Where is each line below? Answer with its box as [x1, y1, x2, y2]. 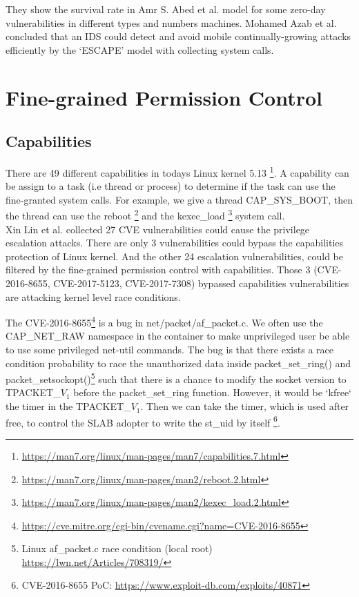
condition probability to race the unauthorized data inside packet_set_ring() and [6, 355, 351, 370]
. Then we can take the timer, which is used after [140, 399, 349, 413]
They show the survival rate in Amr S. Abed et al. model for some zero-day [6, 2, 326, 16]
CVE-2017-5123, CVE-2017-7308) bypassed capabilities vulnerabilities [53, 276, 349, 291]
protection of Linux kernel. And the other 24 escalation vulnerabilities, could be [6, 248, 343, 263]
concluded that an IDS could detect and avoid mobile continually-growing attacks [6, 29, 351, 43]
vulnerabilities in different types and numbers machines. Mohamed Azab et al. [6, 15, 337, 30]
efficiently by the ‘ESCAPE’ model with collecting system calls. [6, 42, 274, 57]
